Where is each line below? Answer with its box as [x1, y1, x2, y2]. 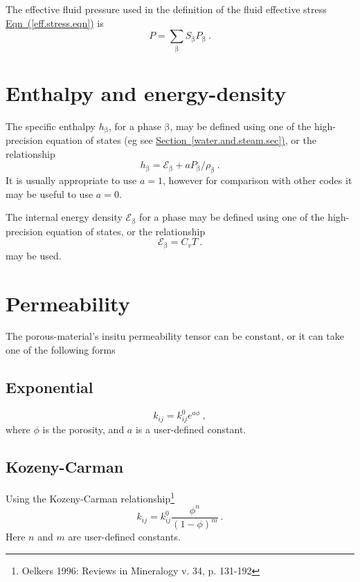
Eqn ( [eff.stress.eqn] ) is [6, 15, 104, 30]
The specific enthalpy [6, 118, 96, 133]
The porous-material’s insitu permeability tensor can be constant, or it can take [6, 329, 345, 343]
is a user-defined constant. [135, 422, 246, 437]
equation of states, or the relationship [46, 224, 206, 238]
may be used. [6, 248, 62, 262]
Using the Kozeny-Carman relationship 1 [6, 489, 175, 505]
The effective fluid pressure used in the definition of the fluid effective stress [6, 2, 327, 16]
